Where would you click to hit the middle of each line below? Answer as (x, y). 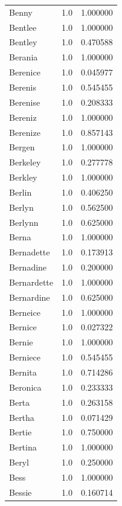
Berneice (25, 312)
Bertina (23, 447)
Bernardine (30, 297)
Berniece (25, 357)
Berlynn (24, 222)
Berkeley (25, 162)
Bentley (23, 42)
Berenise (25, 102)
